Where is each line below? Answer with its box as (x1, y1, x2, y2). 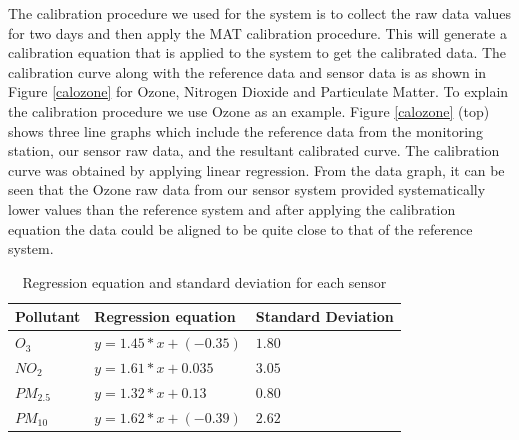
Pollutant (15, 306, 81, 327)
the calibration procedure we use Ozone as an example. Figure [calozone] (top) (8, 100, 490, 121)
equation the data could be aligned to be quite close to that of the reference (8, 218, 473, 239)
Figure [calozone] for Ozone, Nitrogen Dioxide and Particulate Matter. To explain (8, 81, 509, 102)
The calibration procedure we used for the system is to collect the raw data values (8, 3, 511, 23)
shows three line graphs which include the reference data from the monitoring (8, 120, 483, 141)
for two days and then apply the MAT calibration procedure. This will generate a (8, 22, 507, 43)
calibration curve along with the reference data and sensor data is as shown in (8, 61, 487, 82)
